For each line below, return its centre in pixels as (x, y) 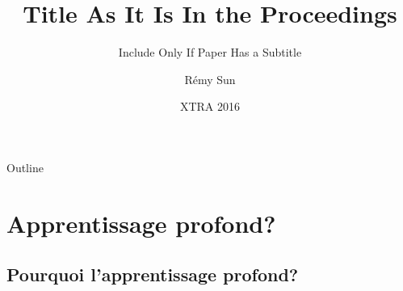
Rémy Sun (210, 79)
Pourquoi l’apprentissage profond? (153, 274)
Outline (25, 167)
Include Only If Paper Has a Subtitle (210, 52)
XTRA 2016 (210, 106)
